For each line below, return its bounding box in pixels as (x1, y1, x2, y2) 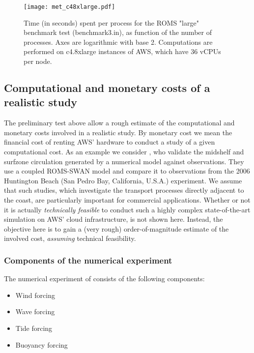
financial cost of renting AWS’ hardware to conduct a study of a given (4, 137, 215, 147)
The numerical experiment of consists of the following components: (4, 273, 205, 284)
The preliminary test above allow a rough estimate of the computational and (4, 118, 235, 128)
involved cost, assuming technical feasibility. (4, 233, 136, 243)
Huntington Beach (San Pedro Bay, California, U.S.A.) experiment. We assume (4, 175, 242, 185)
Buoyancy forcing (15, 339, 68, 350)
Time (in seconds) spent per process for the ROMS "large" (24, 17, 199, 28)
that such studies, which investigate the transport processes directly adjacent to (4, 185, 244, 195)
